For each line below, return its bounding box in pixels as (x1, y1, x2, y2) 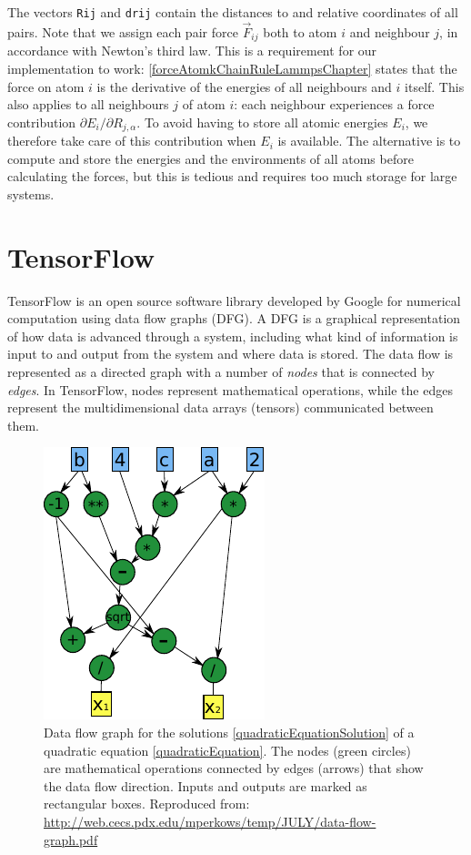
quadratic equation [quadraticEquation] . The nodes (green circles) (44, 740, 411, 759)
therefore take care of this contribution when (7, 131, 256, 150)
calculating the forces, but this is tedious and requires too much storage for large (7, 167, 457, 186)
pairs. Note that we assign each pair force (7, 22, 238, 41)
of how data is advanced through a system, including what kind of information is (7, 326, 458, 345)
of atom (182, 95, 225, 114)
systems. (7, 184, 55, 203)
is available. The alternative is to (277, 131, 461, 150)
